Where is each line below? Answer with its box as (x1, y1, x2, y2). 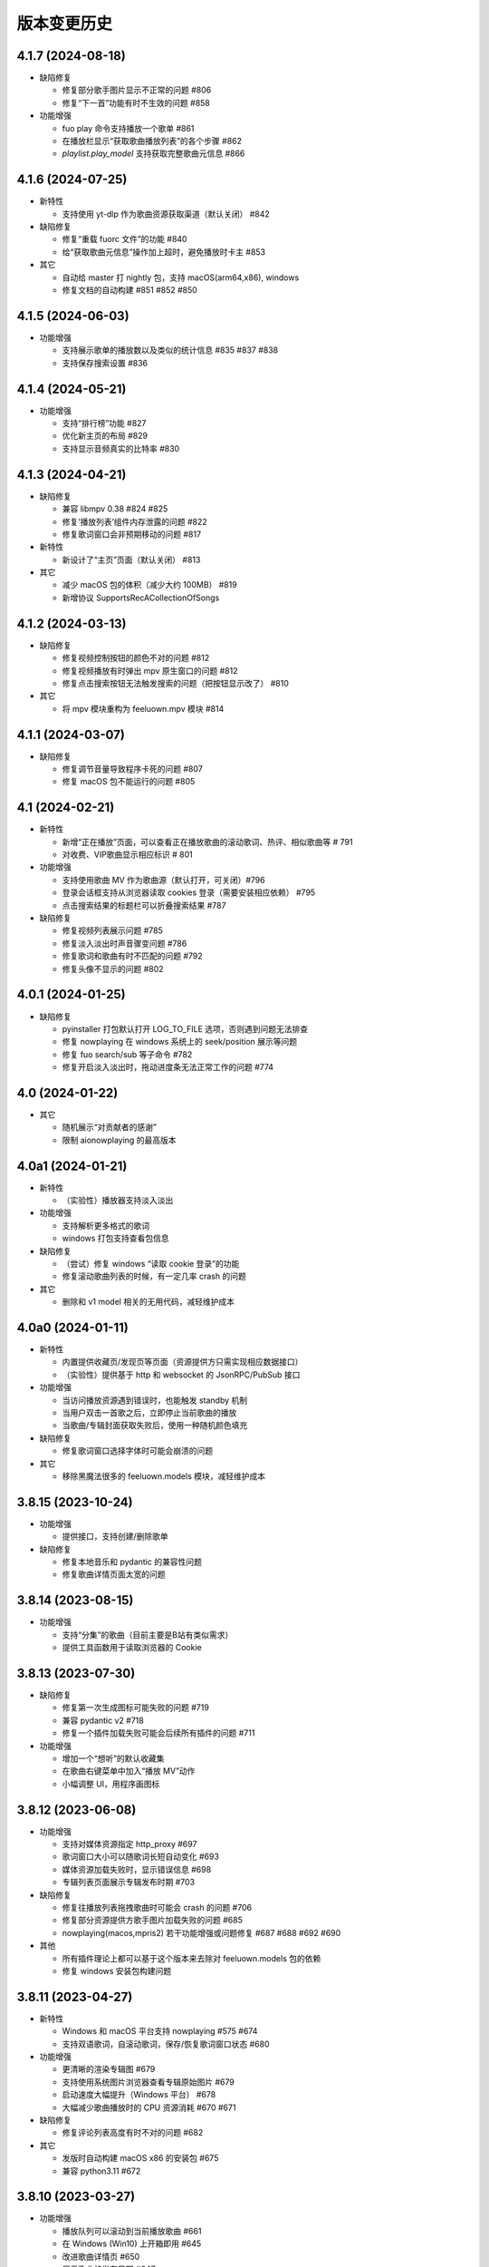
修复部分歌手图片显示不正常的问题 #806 (62, 84, 212, 95)
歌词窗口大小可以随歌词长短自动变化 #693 (62, 1851, 219, 1863)
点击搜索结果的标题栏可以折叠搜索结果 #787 (62, 900, 226, 910)
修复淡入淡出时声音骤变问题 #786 (62, 938, 187, 949)
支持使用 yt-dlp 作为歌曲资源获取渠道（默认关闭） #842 (62, 209, 271, 219)
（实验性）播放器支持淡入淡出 (62, 1195, 174, 1206)
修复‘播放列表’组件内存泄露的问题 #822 (62, 516, 207, 527)
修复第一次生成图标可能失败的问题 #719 (62, 1702, 210, 1713)
